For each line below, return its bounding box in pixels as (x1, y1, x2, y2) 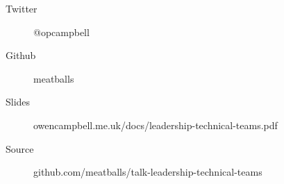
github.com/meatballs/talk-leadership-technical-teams (33, 165, 262, 179)
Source (6, 141, 34, 156)
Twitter (6, 1, 37, 15)
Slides (6, 94, 31, 109)
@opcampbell (33, 24, 90, 39)
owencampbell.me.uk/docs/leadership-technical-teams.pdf (33, 117, 278, 132)
